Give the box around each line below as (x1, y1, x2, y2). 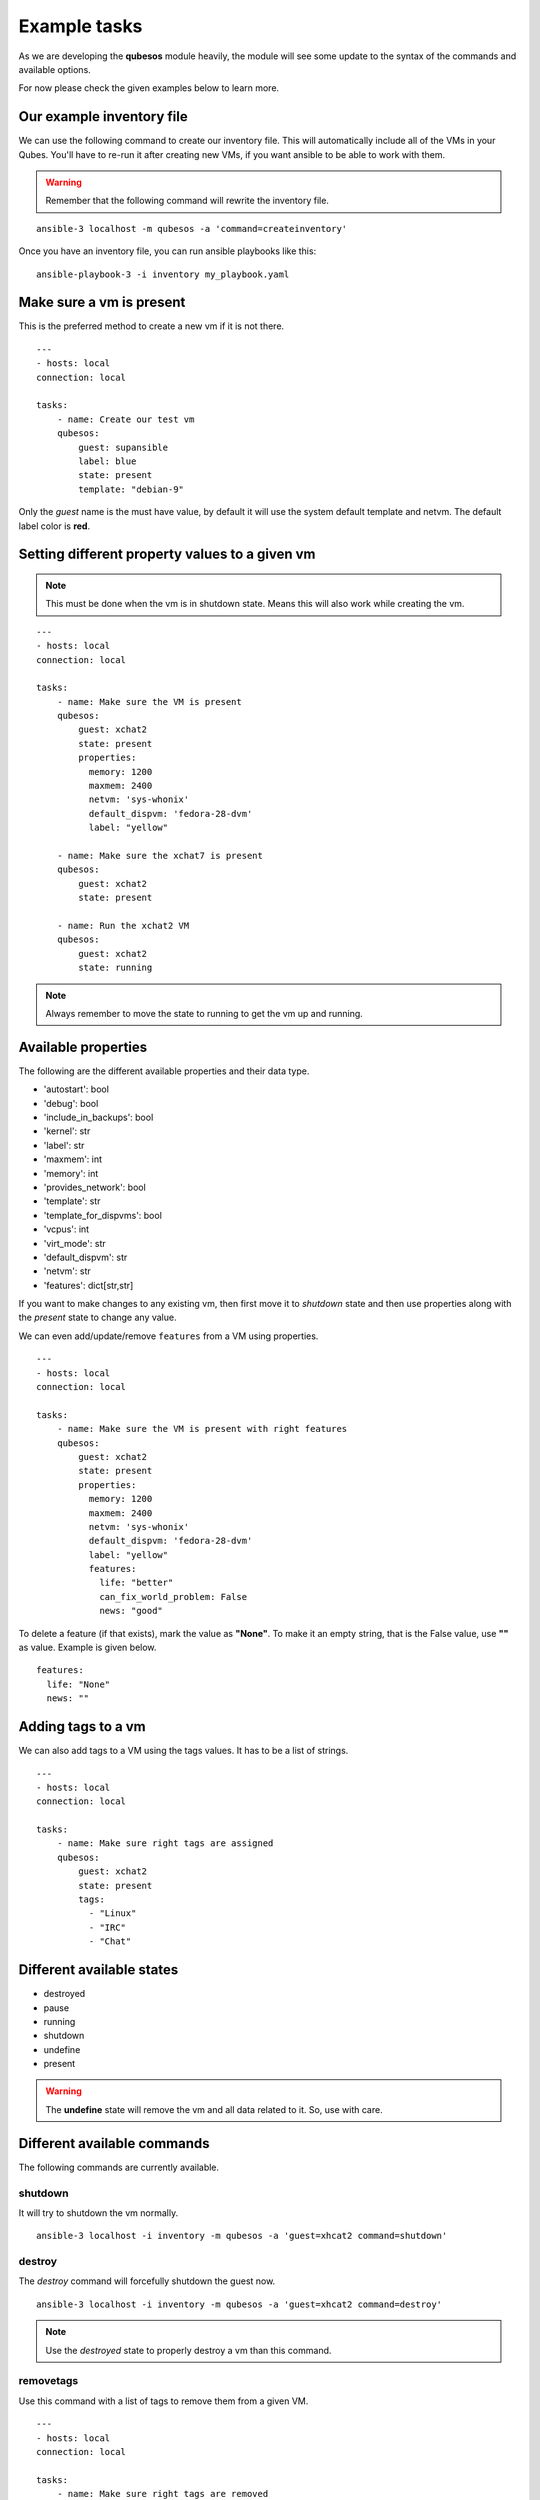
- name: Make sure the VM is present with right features (56, 1423, 348, 1435)
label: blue (78, 456, 137, 467)
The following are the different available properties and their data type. (18, 1065, 310, 1077)
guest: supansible (78, 441, 169, 453)
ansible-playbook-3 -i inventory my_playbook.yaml (36, 268, 290, 280)
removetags (18, 2374, 79, 2388)
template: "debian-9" (78, 483, 185, 495)
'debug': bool (43, 1097, 99, 1109)
